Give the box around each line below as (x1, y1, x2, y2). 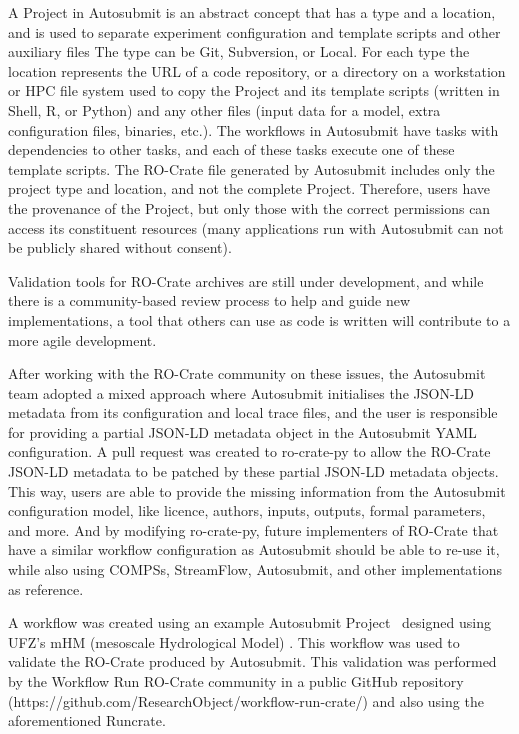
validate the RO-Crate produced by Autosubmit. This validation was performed (8, 651, 497, 672)
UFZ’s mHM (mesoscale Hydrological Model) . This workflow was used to (8, 631, 460, 652)
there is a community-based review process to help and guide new (8, 290, 411, 311)
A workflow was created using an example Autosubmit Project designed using (8, 612, 491, 633)
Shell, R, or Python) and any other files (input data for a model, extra (8, 99, 441, 120)
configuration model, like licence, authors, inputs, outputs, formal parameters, (8, 500, 486, 521)
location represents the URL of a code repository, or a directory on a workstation (8, 60, 506, 81)
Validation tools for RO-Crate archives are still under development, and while (8, 270, 484, 291)
